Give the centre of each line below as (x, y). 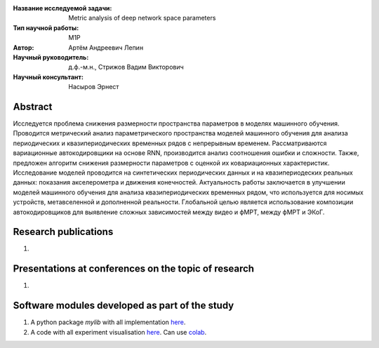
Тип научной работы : (46, 27)
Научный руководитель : (51, 57)
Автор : (24, 47)
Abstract (33, 106)
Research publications (63, 232)
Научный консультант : (48, 76)
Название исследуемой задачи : (62, 8)
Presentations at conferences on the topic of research (134, 269)
